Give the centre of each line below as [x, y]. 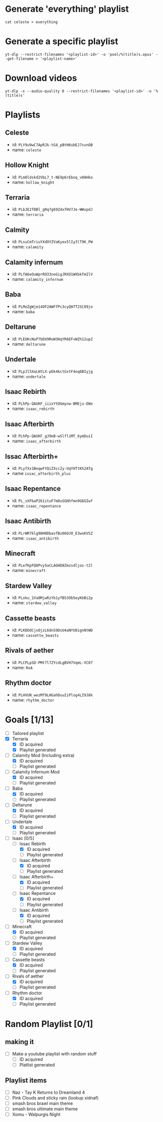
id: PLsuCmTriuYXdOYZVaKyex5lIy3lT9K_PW [52, 242]
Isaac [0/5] [23, 838]
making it [20, 1042]
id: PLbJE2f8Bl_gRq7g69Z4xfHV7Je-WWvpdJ [52, 209]
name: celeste [27, 150]
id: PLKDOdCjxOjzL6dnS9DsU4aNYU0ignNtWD [52, 630]
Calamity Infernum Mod [36, 772]
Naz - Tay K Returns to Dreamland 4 [49, 1092]
